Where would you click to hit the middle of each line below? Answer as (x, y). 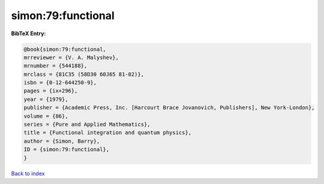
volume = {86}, (46, 116)
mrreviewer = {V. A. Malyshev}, (71, 57)
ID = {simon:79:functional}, (67, 150)
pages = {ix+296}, (51, 91)
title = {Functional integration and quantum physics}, (108, 133)
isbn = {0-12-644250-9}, (60, 83)
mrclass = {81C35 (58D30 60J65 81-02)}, (84, 74)
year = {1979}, (46, 99)
